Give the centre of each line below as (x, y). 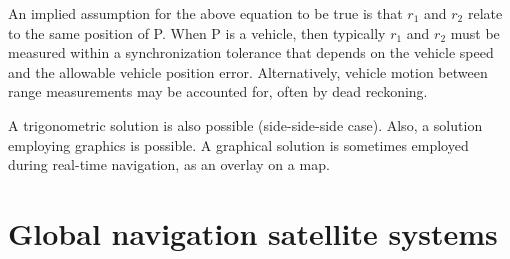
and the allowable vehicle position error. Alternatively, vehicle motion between (248, 71)
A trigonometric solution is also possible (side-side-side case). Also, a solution (245, 124)
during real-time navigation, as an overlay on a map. (169, 164)
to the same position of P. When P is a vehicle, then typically (197, 32)
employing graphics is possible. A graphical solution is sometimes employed (238, 144)
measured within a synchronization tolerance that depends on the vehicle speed (251, 52)
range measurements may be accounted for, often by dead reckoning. (218, 91)
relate (485, 13)
